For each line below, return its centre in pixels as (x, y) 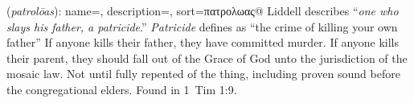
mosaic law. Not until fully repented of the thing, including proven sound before (203, 74)
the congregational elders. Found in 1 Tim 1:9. (122, 89)
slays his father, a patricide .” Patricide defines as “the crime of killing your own (202, 26)
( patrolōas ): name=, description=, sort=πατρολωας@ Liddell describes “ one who (203, 10)
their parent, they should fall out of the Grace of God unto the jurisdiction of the (207, 58)
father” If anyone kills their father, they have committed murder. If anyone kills (203, 42)
